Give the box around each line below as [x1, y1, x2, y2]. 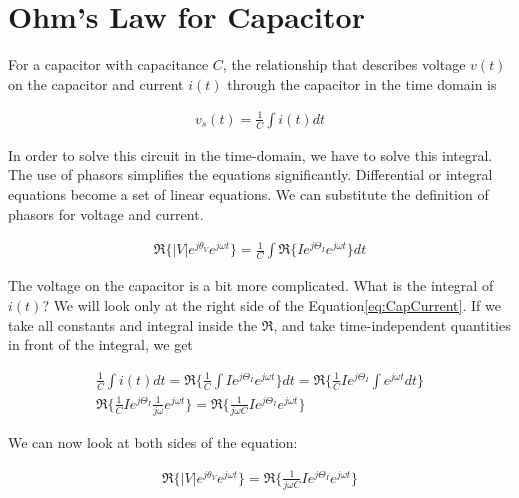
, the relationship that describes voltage [222, 54, 466, 75]
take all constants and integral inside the [8, 314, 258, 335]
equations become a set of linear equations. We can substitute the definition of [8, 184, 489, 205]
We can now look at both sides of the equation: [8, 432, 298, 453]
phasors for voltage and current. [8, 203, 204, 224]
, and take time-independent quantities [273, 314, 511, 335]
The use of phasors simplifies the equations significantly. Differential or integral [8, 164, 493, 185]
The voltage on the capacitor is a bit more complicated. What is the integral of [8, 275, 494, 296]
